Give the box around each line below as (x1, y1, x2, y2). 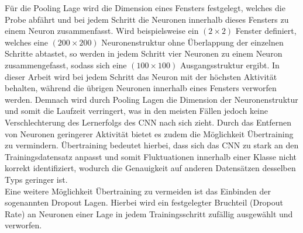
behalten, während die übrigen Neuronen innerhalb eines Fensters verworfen (5, 82, 277, 94)
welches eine (5, 36, 48, 48)
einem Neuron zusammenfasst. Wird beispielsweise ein (5, 25, 199, 37)
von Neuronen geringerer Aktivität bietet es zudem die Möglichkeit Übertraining (5, 127, 294, 140)
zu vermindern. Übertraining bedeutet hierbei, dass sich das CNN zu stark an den (5, 139, 299, 151)
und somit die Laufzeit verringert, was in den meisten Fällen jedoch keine (5, 105, 268, 117)
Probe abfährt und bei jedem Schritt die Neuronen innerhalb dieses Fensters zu (5, 13, 289, 25)
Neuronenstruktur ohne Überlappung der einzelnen (101, 36, 284, 48)
